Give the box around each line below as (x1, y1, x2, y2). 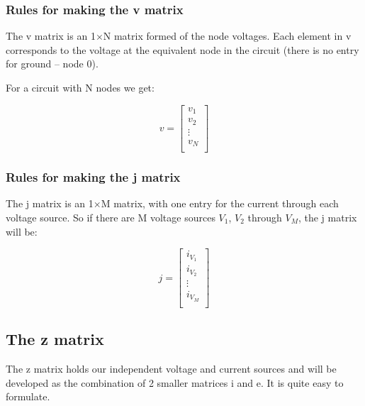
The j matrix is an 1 (6, 196, 94, 211)
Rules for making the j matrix (6, 168, 181, 186)
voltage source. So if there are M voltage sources (6, 209, 215, 224)
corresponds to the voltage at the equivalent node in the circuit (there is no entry (6, 42, 359, 57)
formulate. (6, 389, 50, 404)
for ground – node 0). (6, 56, 99, 71)
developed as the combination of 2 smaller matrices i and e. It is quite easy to (6, 375, 344, 390)
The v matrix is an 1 (6, 28, 96, 43)
